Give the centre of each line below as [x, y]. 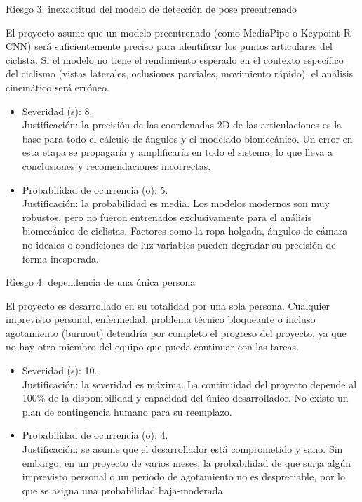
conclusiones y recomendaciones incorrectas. [116, 165]
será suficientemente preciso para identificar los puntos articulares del [183, 46]
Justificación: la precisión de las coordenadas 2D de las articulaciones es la [182, 125]
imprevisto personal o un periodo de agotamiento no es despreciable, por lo [183, 476]
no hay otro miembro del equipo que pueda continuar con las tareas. [152, 346]
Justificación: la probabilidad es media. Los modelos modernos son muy [176, 203]
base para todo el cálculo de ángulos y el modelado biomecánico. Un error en [187, 138]
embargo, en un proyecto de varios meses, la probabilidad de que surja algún [187, 462]
